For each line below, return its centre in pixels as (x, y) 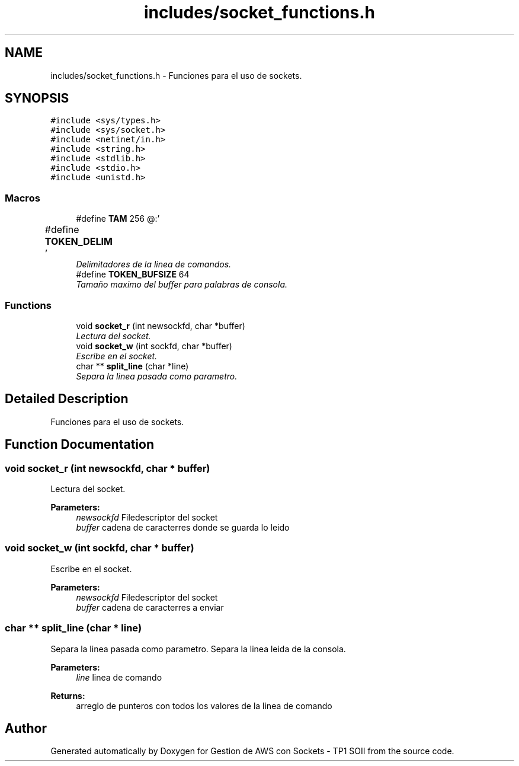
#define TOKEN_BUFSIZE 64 (133, 275)
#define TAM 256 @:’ (118, 219)
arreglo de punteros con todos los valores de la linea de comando (204, 706)
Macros (23, 198)
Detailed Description (67, 399)
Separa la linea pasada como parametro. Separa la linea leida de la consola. (198, 649)
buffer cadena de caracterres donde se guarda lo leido (183, 527)
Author (26, 728)
